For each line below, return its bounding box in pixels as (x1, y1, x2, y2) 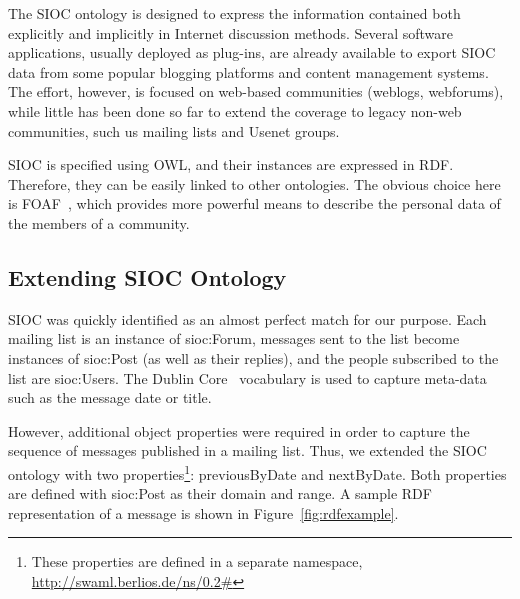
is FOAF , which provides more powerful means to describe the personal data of (8, 193, 501, 214)
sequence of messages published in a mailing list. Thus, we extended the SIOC (8, 440, 487, 461)
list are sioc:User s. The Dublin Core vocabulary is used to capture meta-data (8, 367, 487, 388)
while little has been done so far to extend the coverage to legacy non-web (8, 100, 462, 121)
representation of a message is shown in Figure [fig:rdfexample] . (8, 502, 399, 523)
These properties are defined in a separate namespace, (31, 551, 363, 572)
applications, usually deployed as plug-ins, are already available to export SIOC (8, 42, 496, 63)
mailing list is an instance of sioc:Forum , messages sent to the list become (8, 328, 460, 349)
